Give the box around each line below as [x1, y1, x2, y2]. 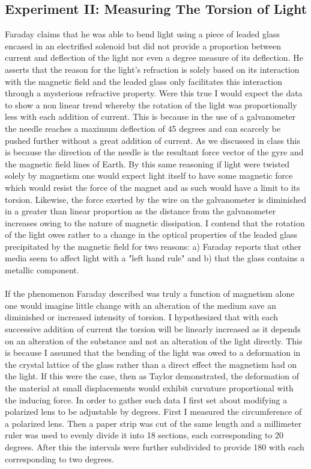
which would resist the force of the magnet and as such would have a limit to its [5, 181, 300, 193]
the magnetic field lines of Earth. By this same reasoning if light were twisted [5, 157, 290, 170]
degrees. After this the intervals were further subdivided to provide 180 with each [5, 440, 304, 453]
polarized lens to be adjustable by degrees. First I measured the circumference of [5, 405, 302, 418]
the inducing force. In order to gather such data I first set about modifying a [5, 393, 288, 406]
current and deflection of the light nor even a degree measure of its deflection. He [5, 51, 303, 64]
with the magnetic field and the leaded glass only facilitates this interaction [5, 75, 282, 87]
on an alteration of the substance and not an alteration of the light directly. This [5, 334, 303, 347]
